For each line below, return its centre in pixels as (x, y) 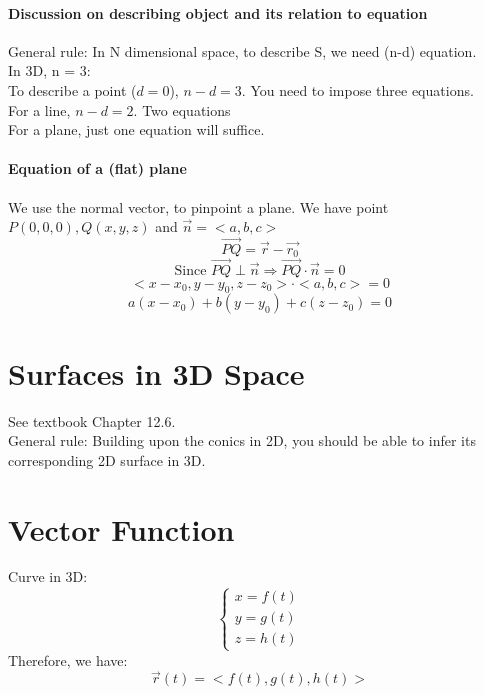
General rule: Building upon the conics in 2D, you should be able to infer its (242, 440)
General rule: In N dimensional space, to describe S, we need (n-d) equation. (242, 50)
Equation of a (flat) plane (97, 168)
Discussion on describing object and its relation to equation (218, 12)
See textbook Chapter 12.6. (92, 420)
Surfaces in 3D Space (156, 372)
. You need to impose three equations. (357, 89)
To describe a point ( (72, 89)
